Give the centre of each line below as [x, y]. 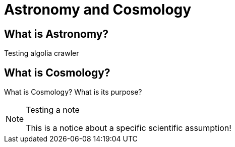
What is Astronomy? [56, 34]
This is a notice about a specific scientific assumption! [129, 128]
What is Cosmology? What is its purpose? [73, 92]
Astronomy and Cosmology [98, 10]
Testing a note [53, 110]
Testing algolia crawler [42, 53]
